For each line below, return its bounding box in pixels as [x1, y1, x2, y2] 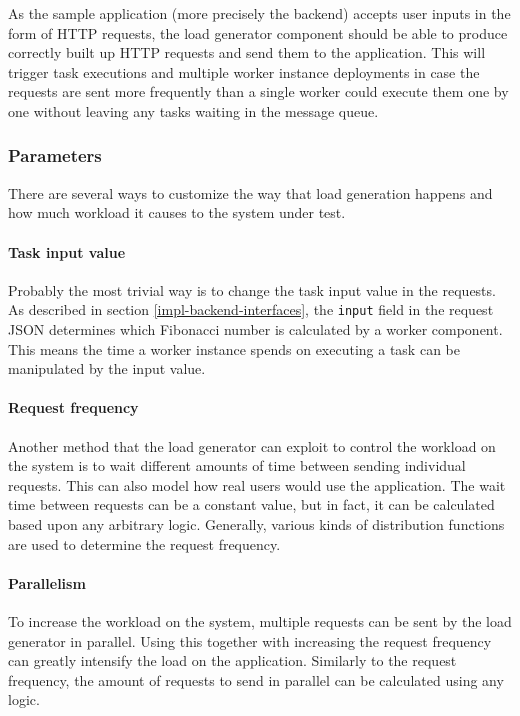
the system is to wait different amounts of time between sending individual [8, 455, 466, 476]
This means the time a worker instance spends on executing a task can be [8, 338, 460, 359]
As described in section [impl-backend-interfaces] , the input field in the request [8, 299, 494, 320]
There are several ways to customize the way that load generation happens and [8, 182, 493, 203]
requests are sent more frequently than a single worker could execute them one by [8, 81, 509, 102]
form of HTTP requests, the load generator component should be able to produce [8, 22, 508, 43]
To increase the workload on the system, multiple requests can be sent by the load [8, 610, 512, 631]
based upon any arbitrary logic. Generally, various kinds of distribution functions [8, 513, 505, 534]
